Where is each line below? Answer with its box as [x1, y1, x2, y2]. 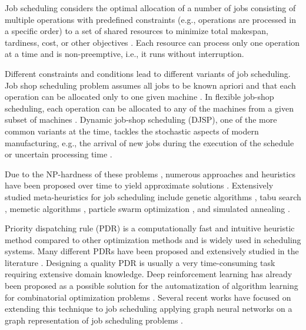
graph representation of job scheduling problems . [5, 314, 183, 326]
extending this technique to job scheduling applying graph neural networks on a [5, 302, 292, 315]
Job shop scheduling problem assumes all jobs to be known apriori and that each [5, 79, 296, 91]
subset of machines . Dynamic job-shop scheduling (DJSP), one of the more [5, 113, 277, 126]
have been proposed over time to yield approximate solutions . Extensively [5, 179, 274, 191]
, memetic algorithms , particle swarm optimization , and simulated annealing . [5, 202, 290, 214]
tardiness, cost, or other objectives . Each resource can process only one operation [5, 36, 300, 48]
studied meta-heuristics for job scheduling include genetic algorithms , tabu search [5, 190, 301, 203]
